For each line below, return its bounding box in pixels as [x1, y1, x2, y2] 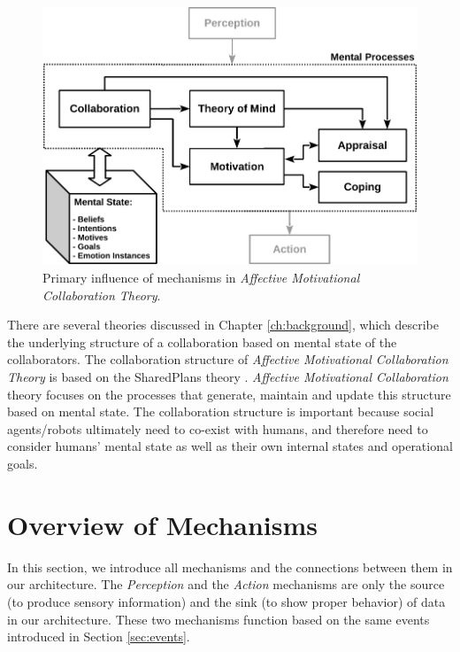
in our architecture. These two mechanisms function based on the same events [7, 609, 430, 628]
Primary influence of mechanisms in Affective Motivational [42, 268, 360, 287]
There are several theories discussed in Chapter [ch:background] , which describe [7, 315, 440, 334]
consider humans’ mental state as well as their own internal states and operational [7, 437, 453, 455]
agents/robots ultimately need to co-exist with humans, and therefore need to [7, 419, 428, 438]
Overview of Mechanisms [7, 506, 318, 542]
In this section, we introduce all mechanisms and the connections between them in [7, 557, 453, 576]
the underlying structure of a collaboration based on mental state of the [7, 332, 397, 351]
